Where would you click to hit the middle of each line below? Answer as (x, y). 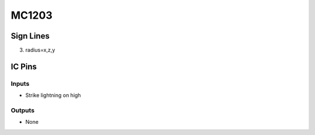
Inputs (20, 84)
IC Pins (24, 66)
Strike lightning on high (53, 95)
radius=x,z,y (40, 50)
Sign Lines (30, 36)
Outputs (23, 110)
